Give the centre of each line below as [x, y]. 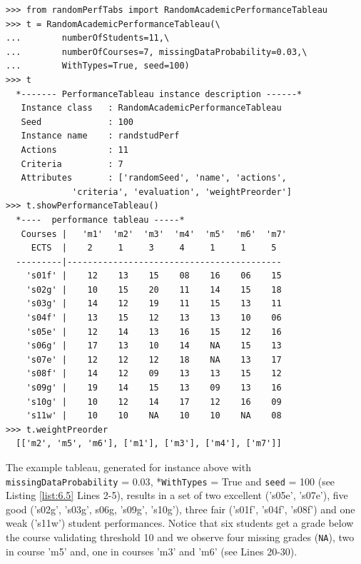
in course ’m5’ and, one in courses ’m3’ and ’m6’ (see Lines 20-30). [152, 551]
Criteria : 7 [72, 164]
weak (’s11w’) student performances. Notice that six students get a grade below [180, 523]
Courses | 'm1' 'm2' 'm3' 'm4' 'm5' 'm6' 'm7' [154, 234]
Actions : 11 [75, 150]
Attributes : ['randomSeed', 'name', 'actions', [154, 178]
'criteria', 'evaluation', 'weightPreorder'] [182, 192]
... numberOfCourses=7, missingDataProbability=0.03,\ [157, 52]
